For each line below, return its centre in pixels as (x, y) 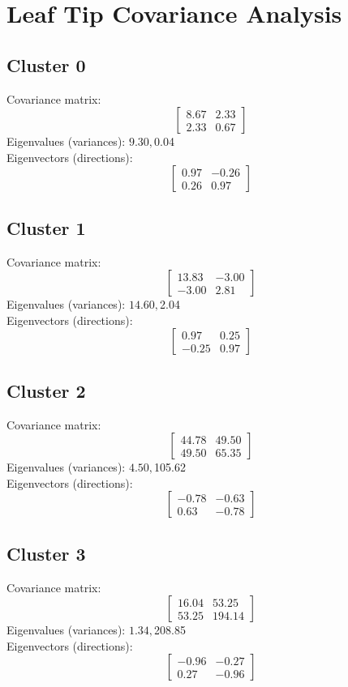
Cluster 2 (46, 390)
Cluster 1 (46, 227)
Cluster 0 (46, 64)
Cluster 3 (46, 553)
